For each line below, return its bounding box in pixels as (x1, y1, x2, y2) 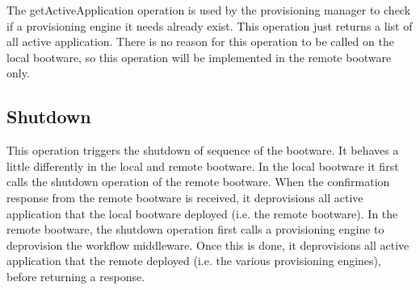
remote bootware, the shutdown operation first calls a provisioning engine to (6, 221, 384, 238)
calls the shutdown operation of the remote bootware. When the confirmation (6, 173, 390, 190)
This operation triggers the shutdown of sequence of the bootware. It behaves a (6, 142, 399, 159)
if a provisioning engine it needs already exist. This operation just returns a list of (6, 17, 413, 34)
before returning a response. (6, 267, 145, 284)
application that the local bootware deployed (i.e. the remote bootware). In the (6, 205, 398, 222)
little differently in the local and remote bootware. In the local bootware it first (6, 157, 399, 174)
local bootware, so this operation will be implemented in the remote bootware (6, 48, 392, 65)
